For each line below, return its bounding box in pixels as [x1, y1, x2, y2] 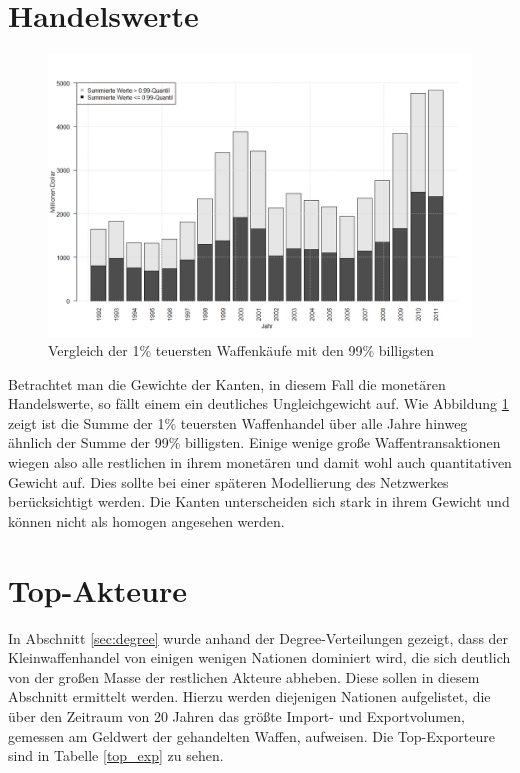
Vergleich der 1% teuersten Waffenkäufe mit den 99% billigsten [48, 340, 435, 361]
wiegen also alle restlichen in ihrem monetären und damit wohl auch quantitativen [8, 452, 512, 473]
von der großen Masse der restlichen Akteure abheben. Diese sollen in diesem [8, 666, 480, 687]
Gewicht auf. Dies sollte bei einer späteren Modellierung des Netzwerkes [8, 471, 449, 492]
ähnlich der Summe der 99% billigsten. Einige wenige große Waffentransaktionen [8, 432, 501, 453]
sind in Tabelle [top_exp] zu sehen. [8, 745, 224, 766]
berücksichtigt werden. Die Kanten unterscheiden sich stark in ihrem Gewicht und [8, 491, 510, 512]
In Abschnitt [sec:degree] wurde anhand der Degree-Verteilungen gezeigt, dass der [8, 627, 509, 648]
